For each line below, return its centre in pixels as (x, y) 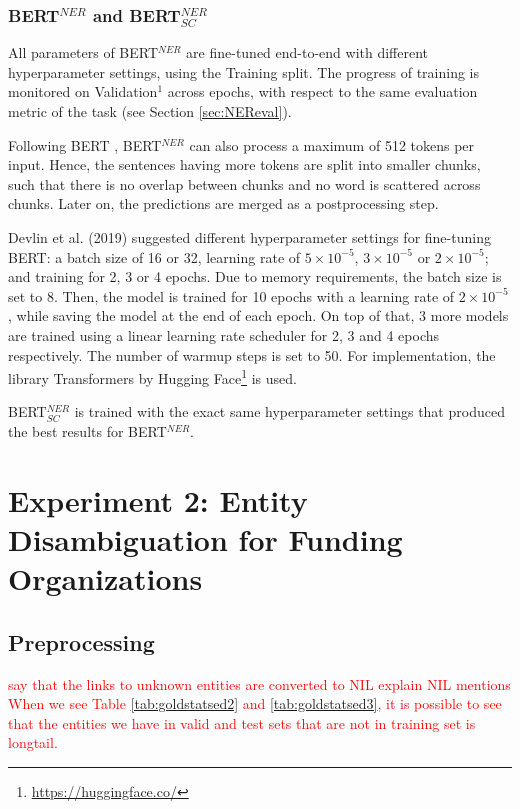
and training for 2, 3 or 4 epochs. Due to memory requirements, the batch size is (255, 276)
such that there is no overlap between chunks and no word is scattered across (244, 183)
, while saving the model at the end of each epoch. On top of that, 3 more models (258, 315)
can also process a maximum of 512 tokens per (332, 144)
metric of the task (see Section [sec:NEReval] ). (150, 111)
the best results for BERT (87, 430)
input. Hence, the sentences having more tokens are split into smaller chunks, (244, 164)
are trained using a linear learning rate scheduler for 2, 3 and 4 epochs (224, 334)
